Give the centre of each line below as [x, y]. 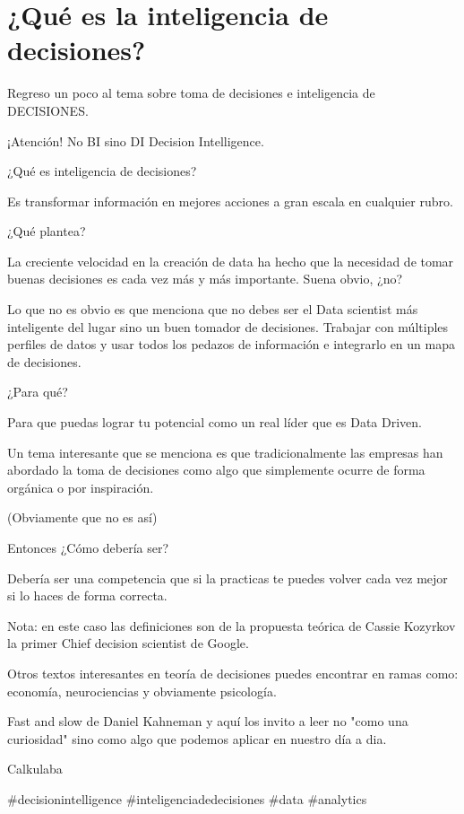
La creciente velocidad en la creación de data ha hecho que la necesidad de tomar [231, 261]
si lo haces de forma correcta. [87, 595]
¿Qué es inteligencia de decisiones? [102, 171]
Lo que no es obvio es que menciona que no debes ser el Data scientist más [213, 309]
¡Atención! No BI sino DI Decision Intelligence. [136, 140]
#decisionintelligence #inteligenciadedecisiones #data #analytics [187, 798]
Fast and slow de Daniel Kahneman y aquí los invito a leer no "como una [208, 721]
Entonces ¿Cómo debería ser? [88, 547]
